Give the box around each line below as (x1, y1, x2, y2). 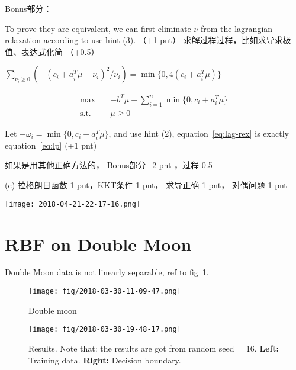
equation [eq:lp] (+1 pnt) (5, 139, 97, 151)
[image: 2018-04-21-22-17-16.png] (5, 200, 141, 208)
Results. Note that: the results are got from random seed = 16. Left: (28, 342, 279, 354)
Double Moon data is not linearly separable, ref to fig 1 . (5, 266, 209, 278)
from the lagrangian (201, 22, 273, 34)
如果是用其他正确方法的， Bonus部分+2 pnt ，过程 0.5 (5, 159, 213, 171)
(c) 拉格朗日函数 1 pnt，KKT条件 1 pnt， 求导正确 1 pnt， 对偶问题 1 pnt (5, 179, 287, 191)
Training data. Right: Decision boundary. (28, 353, 181, 366)
